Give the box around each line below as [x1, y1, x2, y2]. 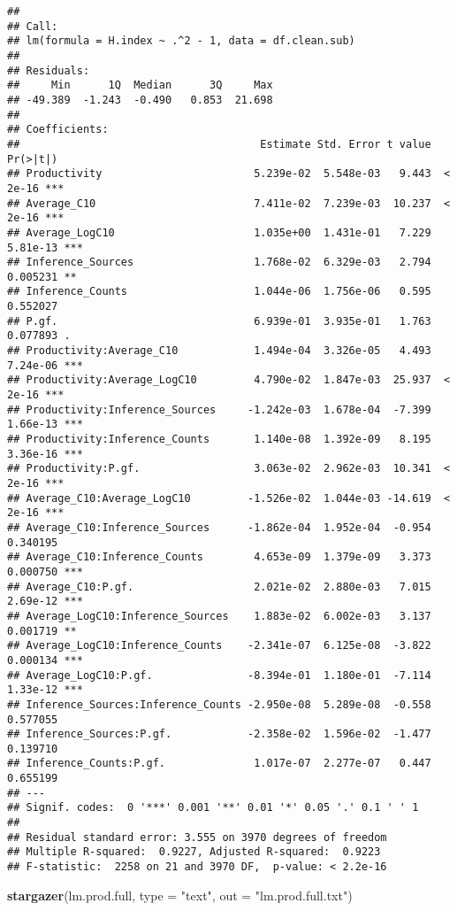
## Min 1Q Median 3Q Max [7, 79, 273, 92]
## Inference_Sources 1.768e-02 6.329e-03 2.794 [7, 256, 431, 269]
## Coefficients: [7, 123, 109, 136]
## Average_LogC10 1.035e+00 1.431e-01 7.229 [7, 226, 431, 239]
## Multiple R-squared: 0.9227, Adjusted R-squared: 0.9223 [7, 845, 381, 859]
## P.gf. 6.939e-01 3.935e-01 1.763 [7, 314, 431, 328]
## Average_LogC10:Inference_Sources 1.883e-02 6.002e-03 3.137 [7, 609, 431, 622]
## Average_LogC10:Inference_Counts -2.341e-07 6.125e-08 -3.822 [7, 639, 431, 652]
